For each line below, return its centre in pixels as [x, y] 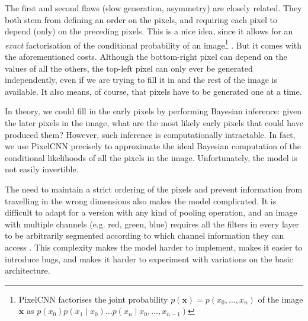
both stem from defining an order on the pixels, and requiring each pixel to [141, 19]
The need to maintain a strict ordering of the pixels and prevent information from [154, 189]
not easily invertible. [42, 169]
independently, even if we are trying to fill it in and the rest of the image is [141, 80]
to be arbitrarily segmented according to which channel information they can [145, 235]
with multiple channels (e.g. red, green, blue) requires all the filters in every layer [152, 224]
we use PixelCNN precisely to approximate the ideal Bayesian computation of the [153, 146]
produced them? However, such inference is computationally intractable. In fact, [150, 134]
